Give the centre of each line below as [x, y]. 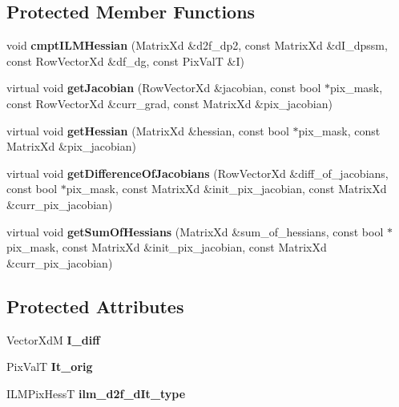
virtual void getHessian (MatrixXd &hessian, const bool [148, 130]
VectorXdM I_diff [53, 339]
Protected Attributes [95, 306]
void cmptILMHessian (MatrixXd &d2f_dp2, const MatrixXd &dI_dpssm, [197, 45]
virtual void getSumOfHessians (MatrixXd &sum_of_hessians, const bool [195, 231]
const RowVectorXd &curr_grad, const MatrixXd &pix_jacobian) [169, 103]
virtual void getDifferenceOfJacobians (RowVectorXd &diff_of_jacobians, [197, 173]
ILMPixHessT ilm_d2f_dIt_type [96, 393]
